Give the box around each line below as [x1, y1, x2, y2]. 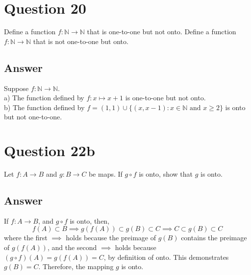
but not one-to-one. [4, 112, 62, 122]
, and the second [47, 242, 97, 252]
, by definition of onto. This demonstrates [103, 252, 229, 262]
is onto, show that [139, 169, 193, 179]
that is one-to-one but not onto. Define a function [87, 26, 236, 37]
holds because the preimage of [66, 232, 156, 243]
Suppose [4, 83, 29, 93]
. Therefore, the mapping [38, 261, 114, 272]
